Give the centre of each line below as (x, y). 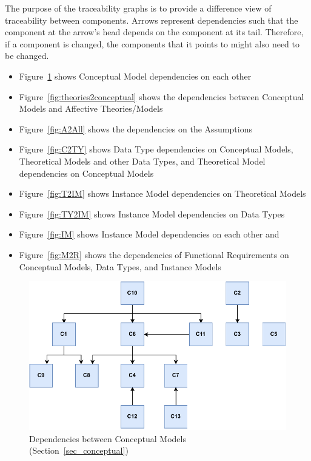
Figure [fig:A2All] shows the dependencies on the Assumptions (135, 128)
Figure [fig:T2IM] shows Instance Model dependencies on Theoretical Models (162, 193)
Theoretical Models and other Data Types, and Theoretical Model (142, 161)
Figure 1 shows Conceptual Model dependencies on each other (135, 76)
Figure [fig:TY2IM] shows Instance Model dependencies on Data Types (152, 213)
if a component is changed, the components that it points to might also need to (152, 43)
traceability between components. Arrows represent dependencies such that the (152, 20)
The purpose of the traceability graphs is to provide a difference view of (138, 8)
